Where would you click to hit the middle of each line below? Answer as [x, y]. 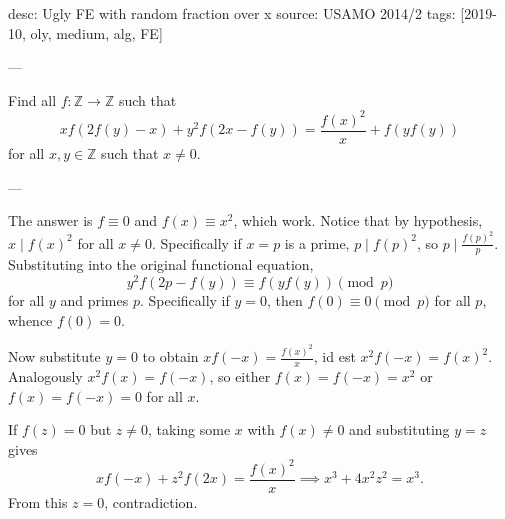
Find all [32, 99]
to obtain [170, 356]
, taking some [189, 429]
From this [38, 501]
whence [30, 319]
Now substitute [54, 356]
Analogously [45, 375]
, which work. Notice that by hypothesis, [358, 220]
